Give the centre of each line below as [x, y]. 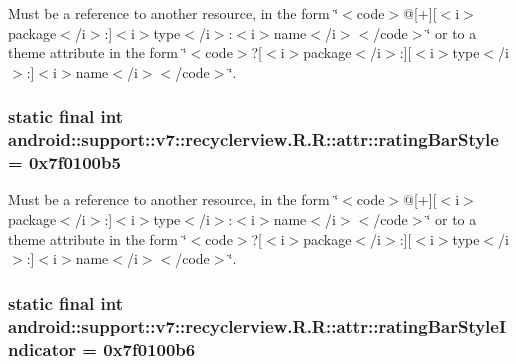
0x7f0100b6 [149, 348]
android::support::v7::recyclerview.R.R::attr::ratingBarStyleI [257, 325]
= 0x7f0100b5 [64, 162]
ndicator [42, 348]
